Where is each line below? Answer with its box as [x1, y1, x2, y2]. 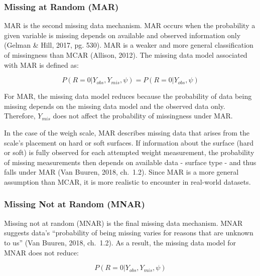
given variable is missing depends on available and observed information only [4, 30, 241, 40]
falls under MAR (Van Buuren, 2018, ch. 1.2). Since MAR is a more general [4, 167, 239, 177]
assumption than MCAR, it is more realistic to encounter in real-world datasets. [4, 176, 251, 187]
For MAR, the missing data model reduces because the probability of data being [4, 91, 252, 101]
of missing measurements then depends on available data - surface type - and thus [4, 157, 256, 167]
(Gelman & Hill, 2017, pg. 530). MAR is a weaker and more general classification [4, 40, 253, 50]
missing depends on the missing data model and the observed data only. [4, 100, 225, 111]
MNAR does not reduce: [4, 247, 79, 257]
